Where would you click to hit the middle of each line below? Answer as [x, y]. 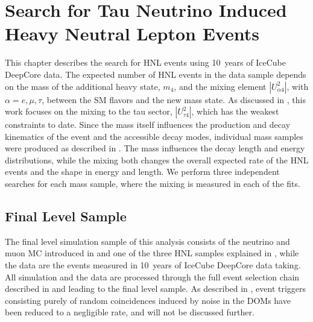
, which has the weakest [235, 111]
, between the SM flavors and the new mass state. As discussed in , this [174, 99]
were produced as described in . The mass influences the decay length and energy [155, 148]
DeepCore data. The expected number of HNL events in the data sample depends [156, 74]
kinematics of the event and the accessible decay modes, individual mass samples [154, 136]
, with [298, 86]
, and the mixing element [220, 86]
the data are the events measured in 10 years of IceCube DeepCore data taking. [153, 265]
